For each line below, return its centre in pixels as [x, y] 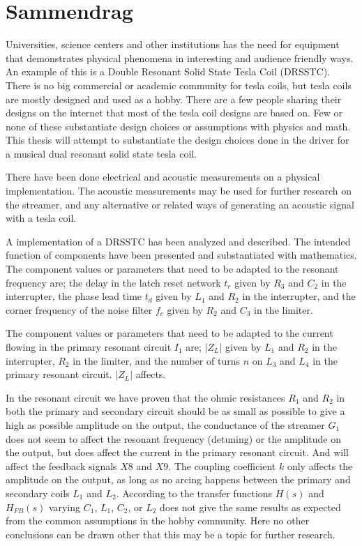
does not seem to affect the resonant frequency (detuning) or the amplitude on [173, 438]
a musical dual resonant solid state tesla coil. [101, 153]
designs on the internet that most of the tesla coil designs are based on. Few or [174, 113]
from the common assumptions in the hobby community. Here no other [158, 521]
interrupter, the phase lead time [74, 296]
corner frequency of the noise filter [79, 309]
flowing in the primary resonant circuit [89, 347]
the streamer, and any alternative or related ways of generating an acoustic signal [180, 204]
